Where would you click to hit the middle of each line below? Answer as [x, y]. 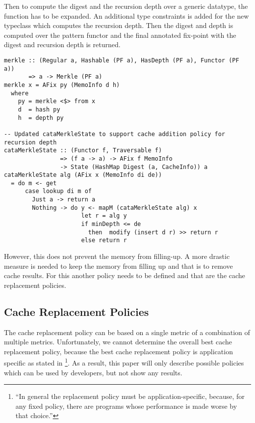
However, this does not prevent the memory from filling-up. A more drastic [117, 256]
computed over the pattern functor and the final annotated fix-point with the [120, 35]
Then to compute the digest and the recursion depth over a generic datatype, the [126, 6]
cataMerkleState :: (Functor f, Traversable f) [83, 151]
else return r [104, 240]
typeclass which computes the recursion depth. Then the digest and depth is [119, 25]
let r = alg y [104, 216]
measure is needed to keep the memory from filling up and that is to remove [118, 266]
